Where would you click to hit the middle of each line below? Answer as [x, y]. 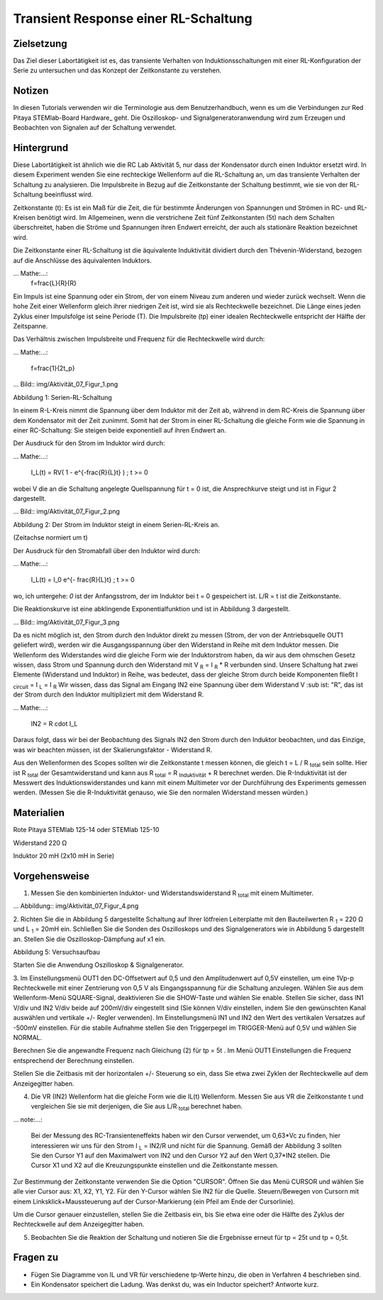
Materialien [39, 813]
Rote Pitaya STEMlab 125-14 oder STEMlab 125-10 [86, 830]
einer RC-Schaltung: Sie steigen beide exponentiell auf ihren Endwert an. [120, 430]
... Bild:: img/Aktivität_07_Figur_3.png [66, 622]
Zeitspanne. [30, 326]
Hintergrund [41, 148]
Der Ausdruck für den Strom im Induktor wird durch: [89, 443]
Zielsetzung [40, 44]
